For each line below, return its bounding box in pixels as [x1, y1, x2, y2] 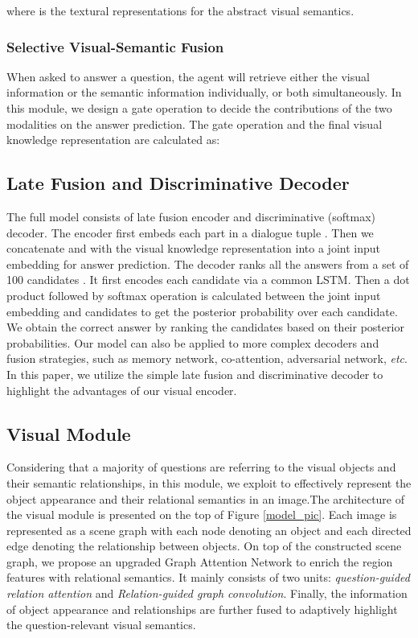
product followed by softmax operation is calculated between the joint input [6, 286, 381, 303]
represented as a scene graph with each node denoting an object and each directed [6, 521, 412, 538]
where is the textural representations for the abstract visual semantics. [6, 2, 354, 19]
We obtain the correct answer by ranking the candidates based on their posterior [6, 319, 404, 335]
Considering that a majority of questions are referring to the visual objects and [6, 459, 396, 475]
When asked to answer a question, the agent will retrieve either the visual [6, 68, 370, 84]
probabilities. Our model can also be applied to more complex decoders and [6, 334, 379, 351]
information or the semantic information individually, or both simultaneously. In [6, 84, 402, 101]
